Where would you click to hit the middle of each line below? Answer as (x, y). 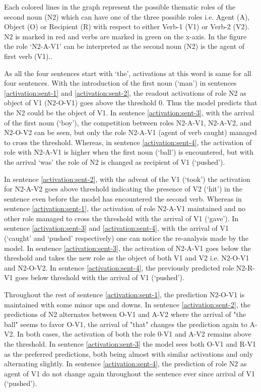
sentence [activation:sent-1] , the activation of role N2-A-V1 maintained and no (125, 208)
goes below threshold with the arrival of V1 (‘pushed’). (100, 277)
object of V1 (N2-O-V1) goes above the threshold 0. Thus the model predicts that (131, 103)
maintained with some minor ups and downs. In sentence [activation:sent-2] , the (127, 304)
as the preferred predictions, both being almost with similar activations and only (129, 353)
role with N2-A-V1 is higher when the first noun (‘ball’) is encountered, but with (129, 152)
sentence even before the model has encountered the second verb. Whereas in (123, 198)
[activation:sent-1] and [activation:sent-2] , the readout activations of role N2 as (125, 92)
